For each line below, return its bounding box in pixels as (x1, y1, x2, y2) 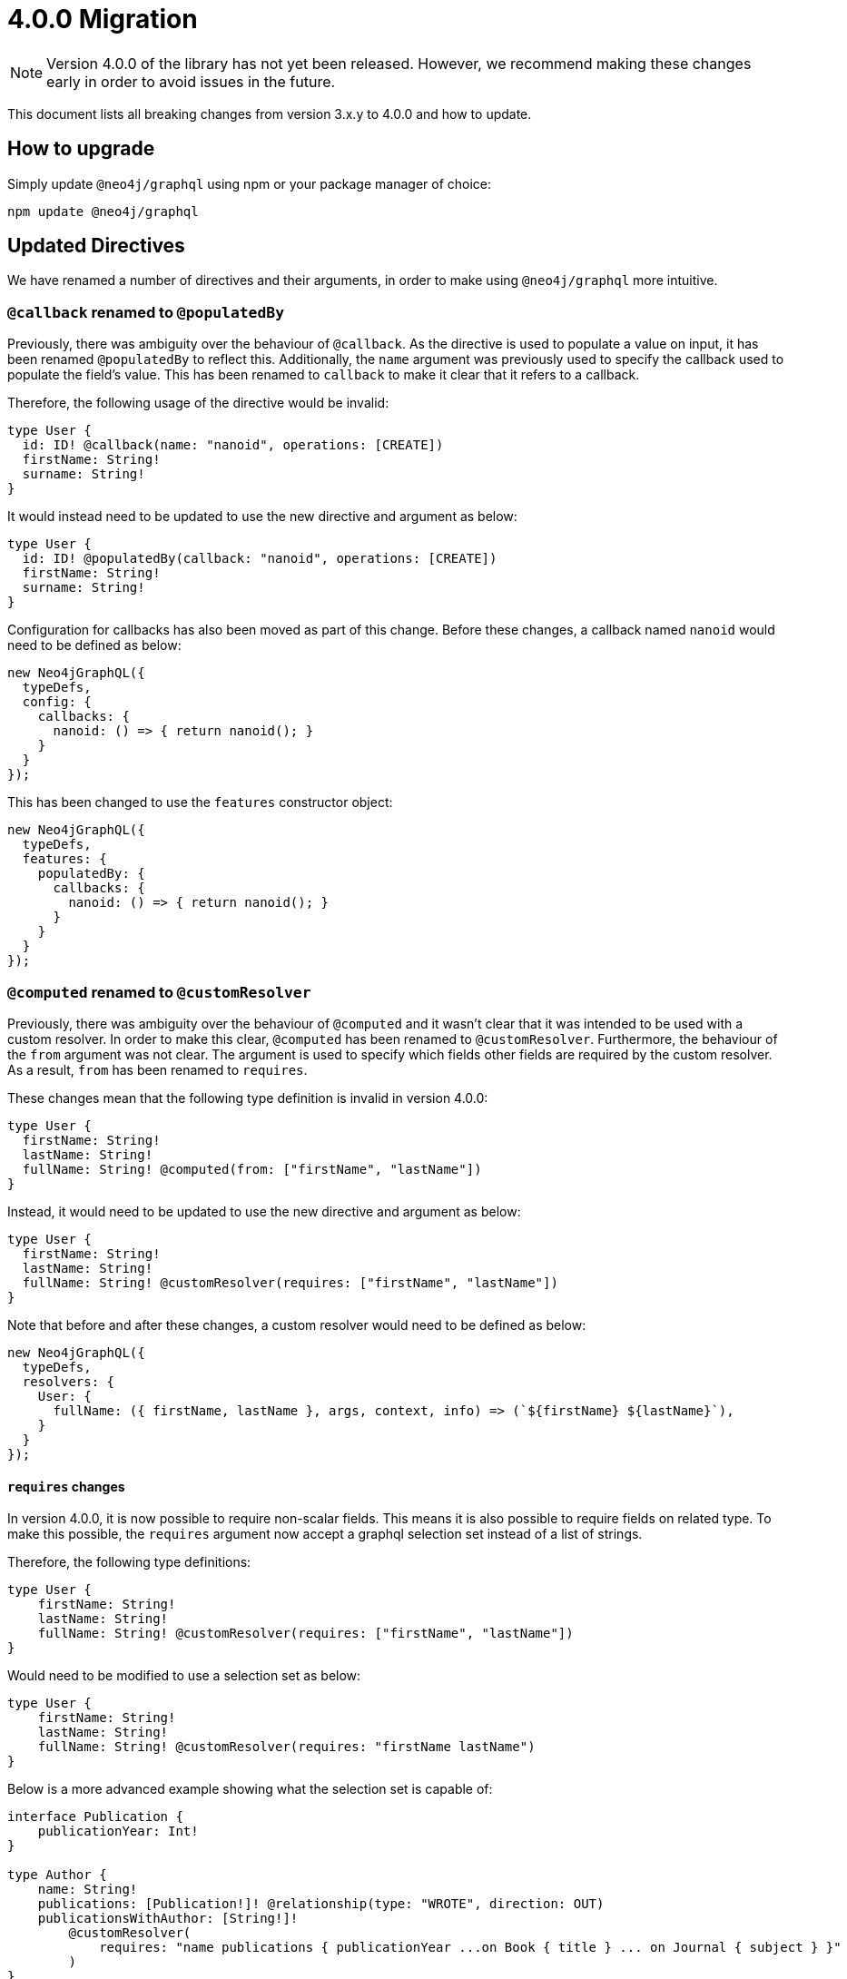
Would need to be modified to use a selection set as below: (7, 1668, 361, 1684)
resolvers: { (22, 1373, 115, 1389)
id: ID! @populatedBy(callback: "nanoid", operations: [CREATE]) (22, 551, 497, 566)
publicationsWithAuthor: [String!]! (37, 1911, 299, 1926)
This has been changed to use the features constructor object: (7, 794, 393, 811)
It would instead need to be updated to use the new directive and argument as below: (7, 508, 517, 525)
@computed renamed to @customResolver (7, 982, 311, 1001)
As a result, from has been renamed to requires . (7, 1061, 308, 1078)
